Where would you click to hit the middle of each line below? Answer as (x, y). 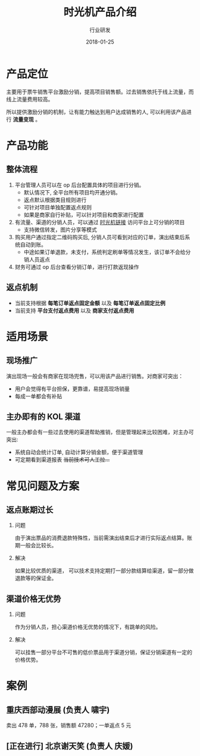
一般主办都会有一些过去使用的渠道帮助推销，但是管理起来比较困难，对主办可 (100, 432)
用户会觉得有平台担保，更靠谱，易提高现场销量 (72, 389)
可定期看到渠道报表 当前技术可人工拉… (62, 460)
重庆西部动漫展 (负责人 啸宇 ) (58, 710)
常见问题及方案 (43, 486)
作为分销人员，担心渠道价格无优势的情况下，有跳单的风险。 (88, 627)
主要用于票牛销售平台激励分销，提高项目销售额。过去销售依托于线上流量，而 (100, 92)
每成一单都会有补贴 (38, 396)
